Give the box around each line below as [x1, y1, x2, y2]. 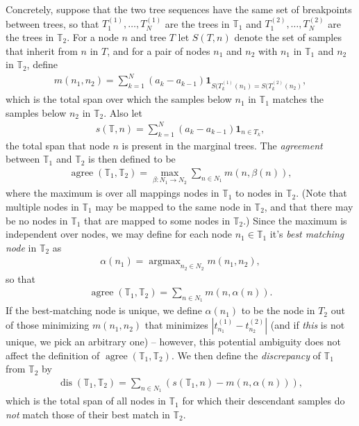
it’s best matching [269, 227, 344, 241]
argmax [149, 256, 181, 267]
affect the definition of [6, 347, 100, 362]
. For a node [67, 30, 119, 44]
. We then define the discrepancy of [171, 347, 321, 362]
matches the [272, 92, 324, 106]
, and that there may [264, 199, 353, 214]
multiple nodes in [6, 199, 79, 214]
